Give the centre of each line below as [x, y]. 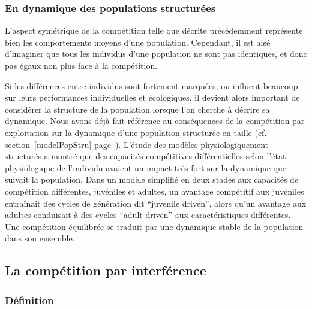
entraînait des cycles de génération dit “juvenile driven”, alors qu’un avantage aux [156, 203]
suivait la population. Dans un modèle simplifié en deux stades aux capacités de [152, 179]
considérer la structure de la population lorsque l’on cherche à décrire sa [137, 109]
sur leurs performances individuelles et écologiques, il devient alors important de [152, 97]
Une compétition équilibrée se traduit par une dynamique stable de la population [154, 226]
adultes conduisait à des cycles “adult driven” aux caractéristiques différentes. [148, 215]
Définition [29, 300]
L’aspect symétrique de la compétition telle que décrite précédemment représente [154, 30]
